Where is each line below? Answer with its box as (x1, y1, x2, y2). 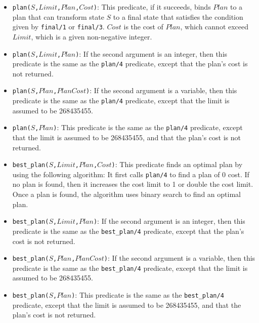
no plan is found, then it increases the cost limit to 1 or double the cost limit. (12, 179, 253, 189)
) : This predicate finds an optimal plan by (111, 159, 243, 170)
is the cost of (123, 21, 163, 32)
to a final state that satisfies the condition (113, 11, 243, 22)
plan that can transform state (12, 11, 104, 22)
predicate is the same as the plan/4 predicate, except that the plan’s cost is (12, 58, 248, 69)
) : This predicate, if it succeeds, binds (93, 2, 211, 12)
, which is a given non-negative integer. (31, 31, 152, 42)
